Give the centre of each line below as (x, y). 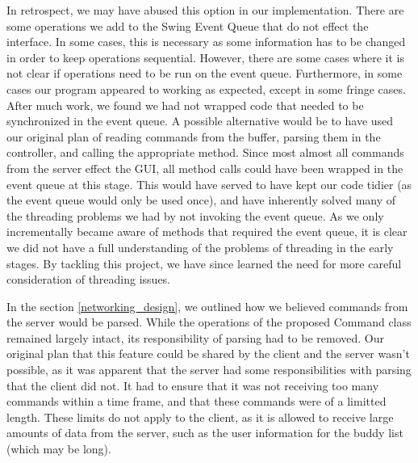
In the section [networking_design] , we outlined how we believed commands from (207, 306)
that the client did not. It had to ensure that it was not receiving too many (193, 385)
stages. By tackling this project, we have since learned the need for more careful (204, 263)
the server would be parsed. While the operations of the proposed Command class (209, 322)
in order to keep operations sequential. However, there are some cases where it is (205, 57)
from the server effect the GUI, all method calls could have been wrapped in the (205, 168)
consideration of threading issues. (89, 279)
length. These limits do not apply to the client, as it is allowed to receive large (200, 417)
